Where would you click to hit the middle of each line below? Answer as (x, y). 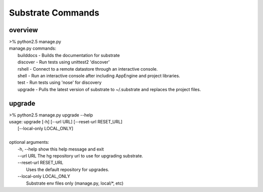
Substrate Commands (54, 13)
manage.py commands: (33, 48)
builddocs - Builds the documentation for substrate (69, 55)
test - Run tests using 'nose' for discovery (60, 82)
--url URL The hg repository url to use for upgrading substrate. (80, 156)
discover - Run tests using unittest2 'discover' (64, 62)
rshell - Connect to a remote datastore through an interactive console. (88, 69)
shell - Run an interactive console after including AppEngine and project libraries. (99, 76)
